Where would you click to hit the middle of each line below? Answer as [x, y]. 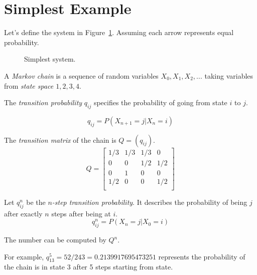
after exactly [23, 213]
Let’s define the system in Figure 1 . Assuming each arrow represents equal [119, 32]
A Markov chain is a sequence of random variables [81, 75]
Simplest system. [50, 59]
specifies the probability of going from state [160, 102]
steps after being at [81, 213]
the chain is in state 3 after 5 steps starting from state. [89, 267]
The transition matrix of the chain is [60, 140]
